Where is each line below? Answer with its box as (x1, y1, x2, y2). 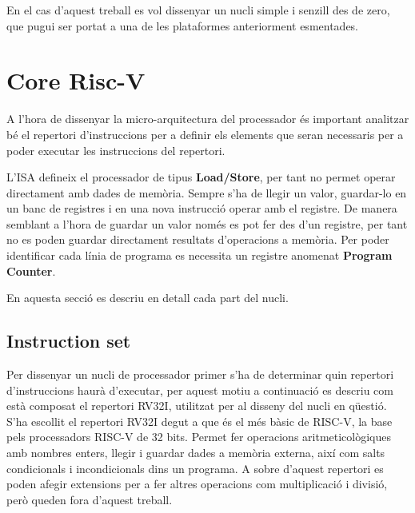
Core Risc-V (6, 64, 146, 97)
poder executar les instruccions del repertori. (6, 141, 225, 158)
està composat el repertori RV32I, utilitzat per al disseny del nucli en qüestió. (6, 397, 387, 414)
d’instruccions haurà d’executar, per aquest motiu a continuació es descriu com (6, 381, 393, 398)
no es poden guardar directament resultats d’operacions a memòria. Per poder (6, 231, 389, 248)
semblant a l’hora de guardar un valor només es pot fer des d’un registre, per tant (6, 215, 408, 232)
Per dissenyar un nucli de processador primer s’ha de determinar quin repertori (6, 366, 394, 383)
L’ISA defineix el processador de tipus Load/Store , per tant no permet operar (6, 169, 396, 185)
